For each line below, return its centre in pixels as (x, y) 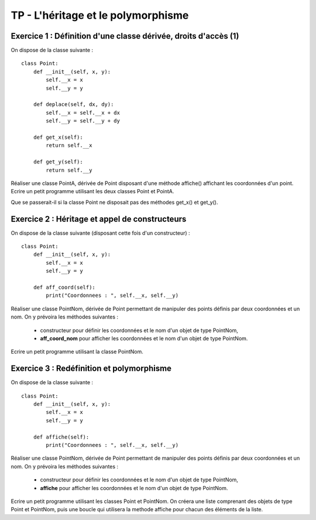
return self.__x (69, 146)
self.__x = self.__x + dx (83, 112)
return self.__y (69, 170)
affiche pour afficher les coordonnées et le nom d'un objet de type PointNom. (134, 488)
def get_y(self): (58, 162)
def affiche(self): (61, 437)
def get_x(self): (58, 137)
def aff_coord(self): (64, 287)
